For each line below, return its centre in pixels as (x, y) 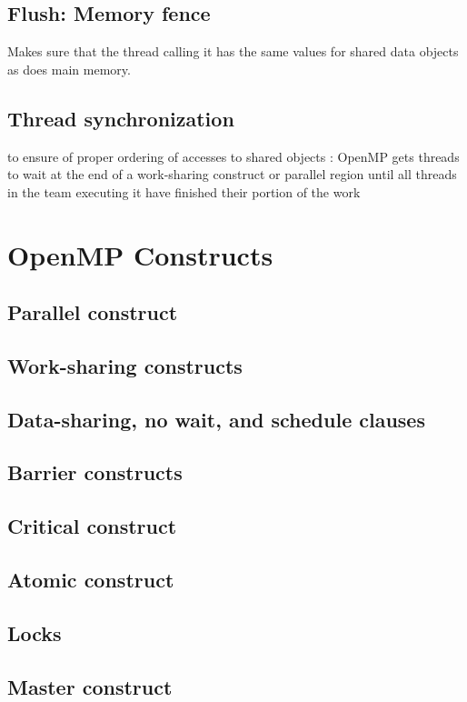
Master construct (90, 686)
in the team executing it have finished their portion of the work (184, 191)
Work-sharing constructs (125, 365)
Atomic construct (91, 580)
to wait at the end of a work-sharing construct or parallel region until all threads (232, 174)
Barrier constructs (95, 472)
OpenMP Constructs (140, 254)
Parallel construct (93, 312)
